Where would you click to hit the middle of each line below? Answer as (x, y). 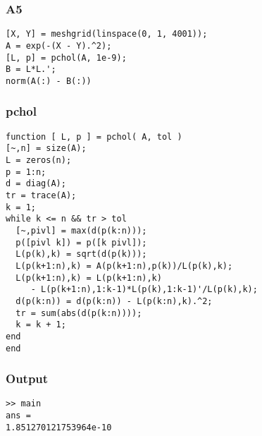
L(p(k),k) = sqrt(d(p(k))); (81, 254)
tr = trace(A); (41, 195)
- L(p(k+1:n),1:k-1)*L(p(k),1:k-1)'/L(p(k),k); (144, 290)
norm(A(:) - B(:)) (49, 81)
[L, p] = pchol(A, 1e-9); (66, 57)
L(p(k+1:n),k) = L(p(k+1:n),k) (89, 278)
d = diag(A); (36, 184)
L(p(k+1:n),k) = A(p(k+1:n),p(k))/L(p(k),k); (124, 266)
